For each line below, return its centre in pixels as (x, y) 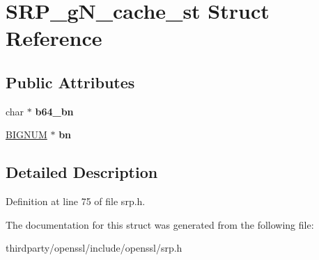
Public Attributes (70, 82)
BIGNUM (26, 135)
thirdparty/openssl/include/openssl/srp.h (94, 248)
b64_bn (54, 111)
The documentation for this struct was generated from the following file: (160, 224)
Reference (54, 38)
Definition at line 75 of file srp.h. (76, 201)
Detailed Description (82, 172)
